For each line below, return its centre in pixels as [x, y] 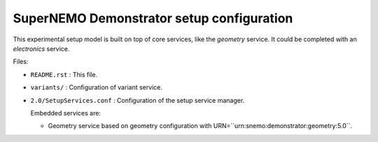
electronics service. [41, 48]
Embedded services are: [66, 113]
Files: [21, 62]
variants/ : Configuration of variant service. [96, 87]
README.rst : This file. [64, 74]
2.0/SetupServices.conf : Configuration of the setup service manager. [138, 100]
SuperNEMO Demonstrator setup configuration [153, 18]
